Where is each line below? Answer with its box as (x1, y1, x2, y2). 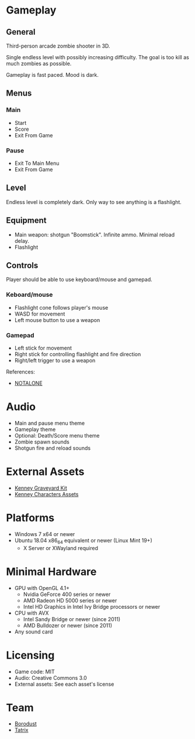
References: (6, 368, 35, 375)
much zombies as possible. (6, 60, 72, 67)
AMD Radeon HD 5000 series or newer (23, 596, 117, 604)
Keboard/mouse (6, 291, 53, 299)
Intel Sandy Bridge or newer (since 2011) (23, 615, 121, 622)
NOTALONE (14, 379, 43, 387)
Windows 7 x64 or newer (14, 530, 75, 537)
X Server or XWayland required (23, 544, 98, 551)
